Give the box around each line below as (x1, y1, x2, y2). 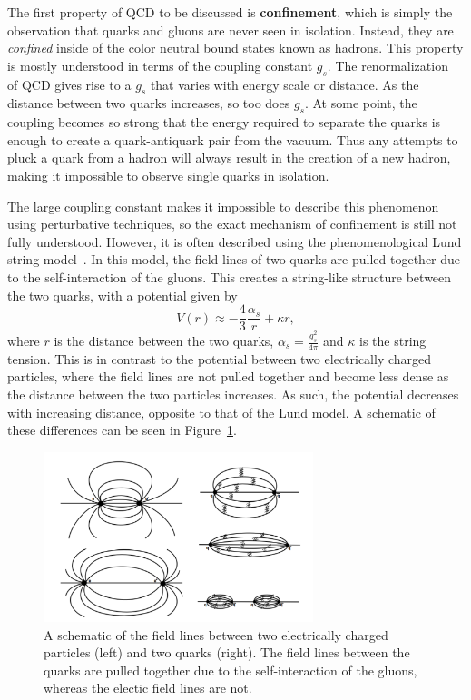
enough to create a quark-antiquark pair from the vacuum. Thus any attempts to (7, 130, 458, 149)
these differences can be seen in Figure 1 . (7, 420, 237, 439)
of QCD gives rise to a (7, 74, 132, 94)
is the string (359, 331, 427, 350)
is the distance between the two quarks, (54, 331, 274, 350)
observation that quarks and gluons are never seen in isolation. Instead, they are (7, 20, 454, 39)
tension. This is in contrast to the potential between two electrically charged (7, 349, 432, 368)
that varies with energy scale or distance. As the (150, 74, 419, 94)
